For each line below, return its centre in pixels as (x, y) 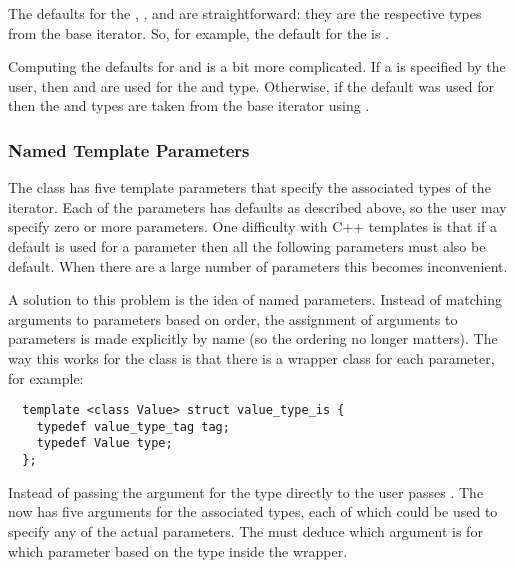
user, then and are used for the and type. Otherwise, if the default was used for (251, 85)
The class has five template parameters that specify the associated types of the (249, 187)
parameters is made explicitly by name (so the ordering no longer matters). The (253, 338)
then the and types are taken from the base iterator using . (189, 105)
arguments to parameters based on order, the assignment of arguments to (233, 318)
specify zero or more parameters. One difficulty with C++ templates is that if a (252, 226)
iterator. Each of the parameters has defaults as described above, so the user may (257, 206)
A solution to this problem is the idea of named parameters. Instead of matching (255, 299)
